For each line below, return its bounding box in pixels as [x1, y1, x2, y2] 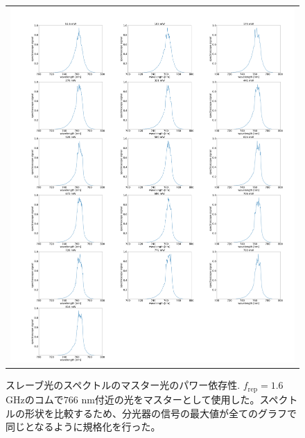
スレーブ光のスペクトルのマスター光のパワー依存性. [6, 378, 241, 392]
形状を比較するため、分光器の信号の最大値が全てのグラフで [24, 405, 297, 420]
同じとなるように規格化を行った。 [6, 419, 161, 434]
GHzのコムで [6, 392, 64, 406]
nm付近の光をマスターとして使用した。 [81, 392, 260, 406]
